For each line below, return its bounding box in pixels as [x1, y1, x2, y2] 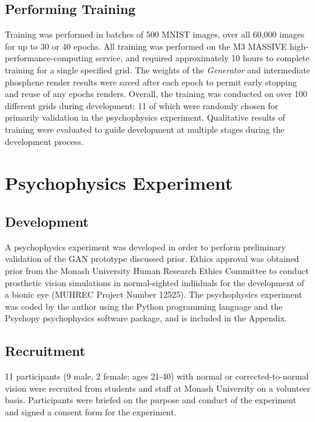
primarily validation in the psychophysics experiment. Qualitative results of [5, 111, 285, 124]
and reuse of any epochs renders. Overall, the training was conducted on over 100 [5, 87, 308, 100]
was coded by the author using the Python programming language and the [5, 300, 283, 312]
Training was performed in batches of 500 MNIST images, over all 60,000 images [5, 28, 305, 41]
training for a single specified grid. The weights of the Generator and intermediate [5, 63, 311, 76]
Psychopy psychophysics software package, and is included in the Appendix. [5, 312, 288, 324]
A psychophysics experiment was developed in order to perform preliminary [5, 240, 286, 253]
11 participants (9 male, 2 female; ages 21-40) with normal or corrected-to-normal [5, 370, 309, 383]
